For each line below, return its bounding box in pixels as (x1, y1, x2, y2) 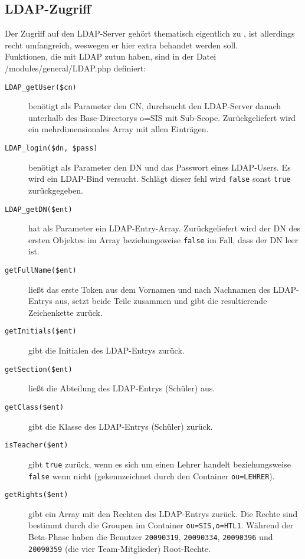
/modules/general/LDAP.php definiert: (5, 61, 146, 74)
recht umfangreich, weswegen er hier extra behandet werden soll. (5, 38, 238, 51)
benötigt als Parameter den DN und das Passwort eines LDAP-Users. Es (28, 161, 291, 173)
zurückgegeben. (28, 184, 83, 196)
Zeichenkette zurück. (28, 306, 103, 318)
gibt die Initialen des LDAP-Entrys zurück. (28, 344, 185, 357)
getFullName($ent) (5, 266, 77, 275)
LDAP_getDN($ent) (5, 205, 73, 214)
